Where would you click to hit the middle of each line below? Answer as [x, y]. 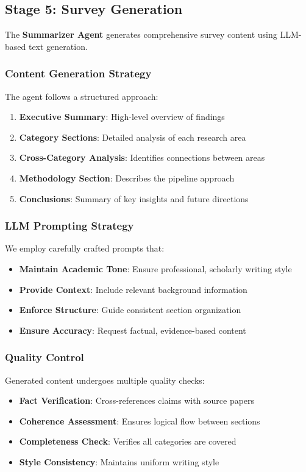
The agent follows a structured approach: [82, 96]
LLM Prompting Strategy [69, 226]
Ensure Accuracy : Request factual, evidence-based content [133, 330]
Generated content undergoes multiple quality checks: [105, 380]
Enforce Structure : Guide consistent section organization [130, 310]
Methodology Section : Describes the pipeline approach [127, 178]
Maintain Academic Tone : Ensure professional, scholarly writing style [155, 268]
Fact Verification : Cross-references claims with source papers [137, 400]
